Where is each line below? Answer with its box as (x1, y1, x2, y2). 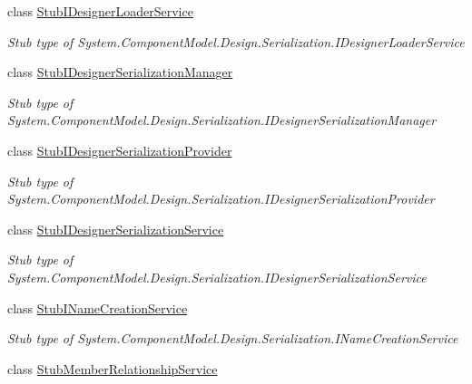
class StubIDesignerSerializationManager (7, 62, 233, 82)
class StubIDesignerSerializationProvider (7, 140, 232, 159)
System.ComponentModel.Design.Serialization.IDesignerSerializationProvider (7, 189, 435, 208)
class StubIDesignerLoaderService (7, 2, 193, 20)
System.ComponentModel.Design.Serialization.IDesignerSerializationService (7, 267, 427, 286)
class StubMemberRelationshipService (7, 359, 218, 378)
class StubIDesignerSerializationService (7, 219, 224, 238)
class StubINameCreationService (7, 298, 188, 317)
